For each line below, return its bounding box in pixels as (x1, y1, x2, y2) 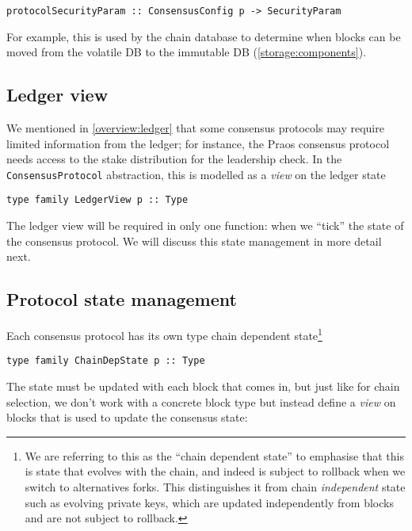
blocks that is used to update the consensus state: (6, 409, 248, 426)
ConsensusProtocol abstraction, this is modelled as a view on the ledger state (6, 166, 386, 182)
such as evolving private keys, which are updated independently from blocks (25, 494, 394, 510)
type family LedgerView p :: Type (6, 194, 189, 206)
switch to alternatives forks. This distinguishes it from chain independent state (25, 479, 406, 495)
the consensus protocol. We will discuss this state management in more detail (6, 232, 382, 249)
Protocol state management (6, 287, 237, 311)
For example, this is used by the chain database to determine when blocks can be (6, 28, 401, 44)
